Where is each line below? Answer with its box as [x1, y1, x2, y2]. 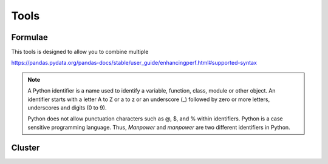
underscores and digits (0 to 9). [27, 104, 107, 111]
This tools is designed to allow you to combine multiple [11, 48, 149, 56]
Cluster [11, 142, 40, 153]
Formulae [11, 32, 48, 42]
